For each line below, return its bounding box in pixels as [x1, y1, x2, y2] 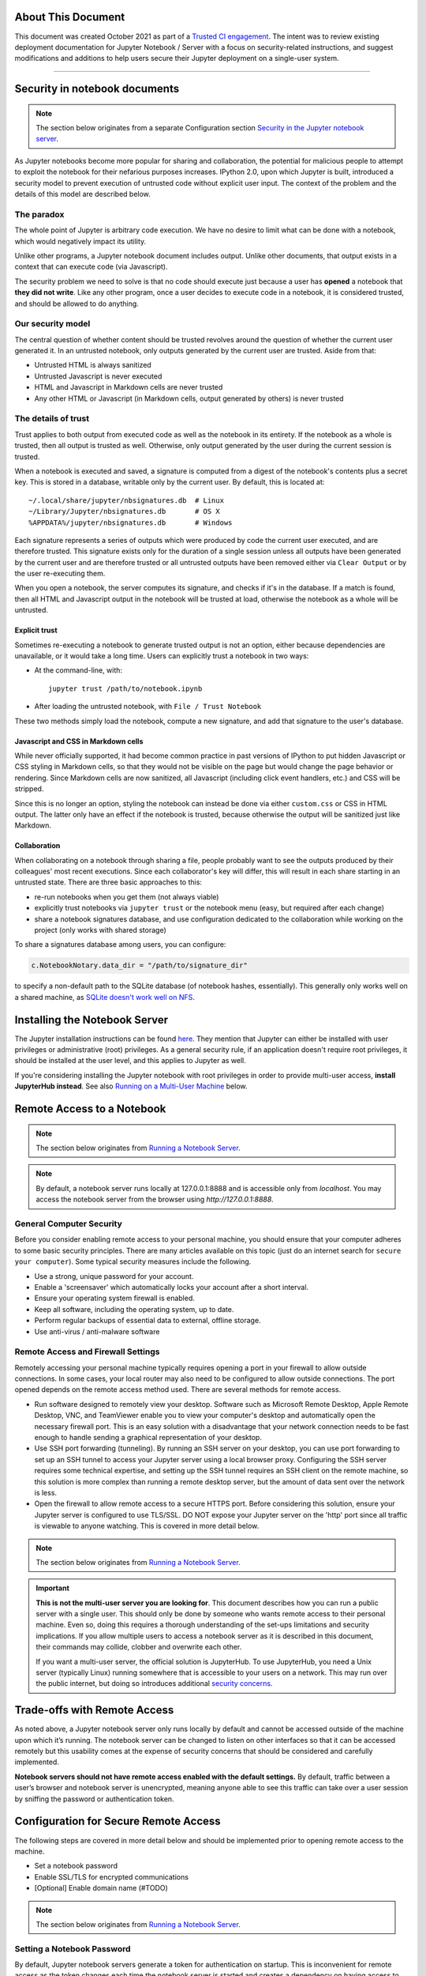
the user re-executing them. [14, 569, 106, 579]
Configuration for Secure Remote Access [14, 1815, 221, 1828]
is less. [34, 1488, 58, 1497]
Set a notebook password [34, 1861, 118, 1871]
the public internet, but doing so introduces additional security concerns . [35, 1679, 273, 1688]
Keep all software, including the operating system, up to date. [34, 1304, 234, 1314]
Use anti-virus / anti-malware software [34, 1326, 160, 1336]
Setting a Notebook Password [14, 1943, 131, 1954]
